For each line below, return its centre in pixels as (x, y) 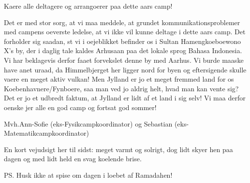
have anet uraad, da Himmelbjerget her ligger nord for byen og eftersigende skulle (125, 69)
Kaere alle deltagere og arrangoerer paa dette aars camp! (88, 6)
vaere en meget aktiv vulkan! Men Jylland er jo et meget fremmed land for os (119, 79)
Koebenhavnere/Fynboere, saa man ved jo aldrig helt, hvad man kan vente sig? (121, 88)
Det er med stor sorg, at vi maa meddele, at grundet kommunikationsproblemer (122, 22)
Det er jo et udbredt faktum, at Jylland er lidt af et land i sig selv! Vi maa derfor (125, 98)
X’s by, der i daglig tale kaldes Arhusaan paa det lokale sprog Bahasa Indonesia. (123, 50)
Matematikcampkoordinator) (46, 133)
